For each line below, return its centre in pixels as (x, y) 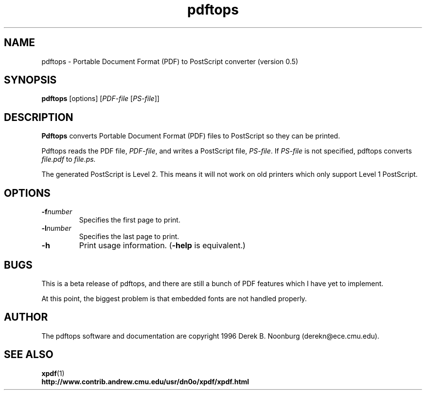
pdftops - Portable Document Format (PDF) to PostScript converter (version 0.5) (170, 61)
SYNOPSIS (30, 80)
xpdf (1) (53, 373)
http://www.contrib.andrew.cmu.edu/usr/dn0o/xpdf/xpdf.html (145, 381)
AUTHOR (26, 317)
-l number (56, 228)
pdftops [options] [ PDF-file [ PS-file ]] (100, 99)
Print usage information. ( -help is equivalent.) (162, 246)
